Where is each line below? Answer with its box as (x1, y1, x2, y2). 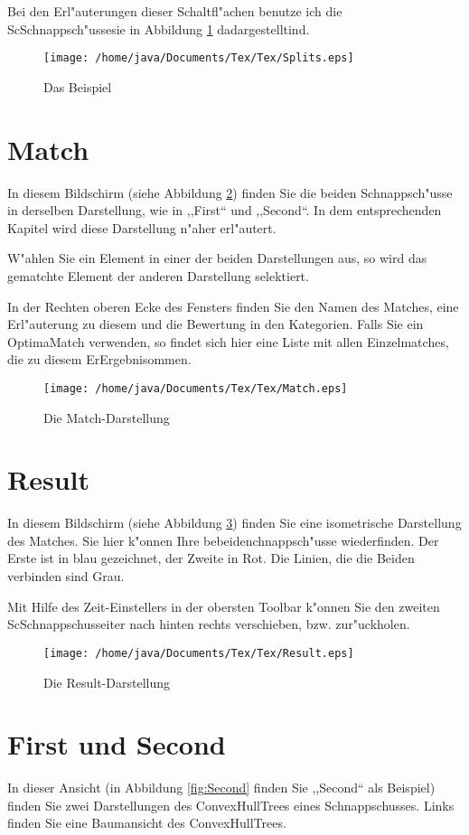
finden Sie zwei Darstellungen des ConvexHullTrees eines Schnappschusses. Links (7, 795, 455, 814)
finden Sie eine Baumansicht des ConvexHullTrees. (7, 813, 286, 832)
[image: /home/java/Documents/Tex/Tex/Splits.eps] (43, 52, 354, 65)
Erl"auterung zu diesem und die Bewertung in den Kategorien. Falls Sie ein (7, 314, 424, 333)
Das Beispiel (43, 77, 112, 96)
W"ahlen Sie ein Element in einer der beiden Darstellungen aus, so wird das (7, 249, 427, 267)
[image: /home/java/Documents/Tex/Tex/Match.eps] (43, 381, 348, 395)
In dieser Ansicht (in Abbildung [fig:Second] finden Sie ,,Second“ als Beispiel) (7, 778, 436, 797)
